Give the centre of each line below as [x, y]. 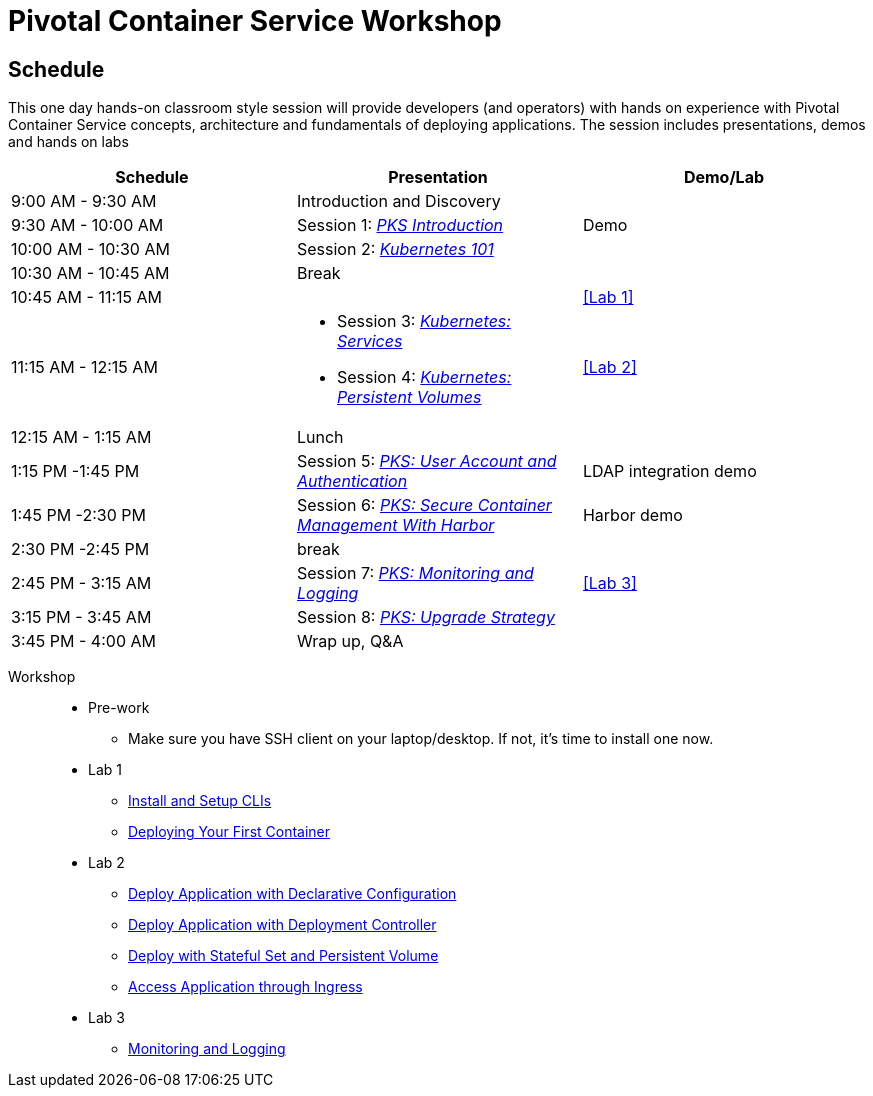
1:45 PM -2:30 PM [78, 515]
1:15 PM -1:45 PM [75, 471]
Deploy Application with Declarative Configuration [292, 894]
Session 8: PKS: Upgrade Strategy [425, 617]
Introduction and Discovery [398, 201]
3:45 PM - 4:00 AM [83, 641]
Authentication [352, 481]
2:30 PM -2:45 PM [80, 549]
